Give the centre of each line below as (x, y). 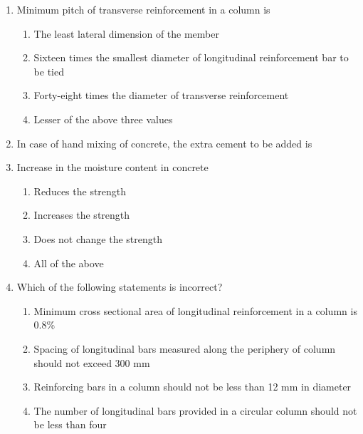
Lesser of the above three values (103, 119)
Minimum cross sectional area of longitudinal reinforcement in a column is (195, 310)
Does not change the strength (98, 238)
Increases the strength (82, 215)
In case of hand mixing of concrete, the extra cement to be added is (164, 143)
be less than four (70, 424)
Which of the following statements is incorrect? (120, 287)
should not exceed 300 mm (92, 362)
